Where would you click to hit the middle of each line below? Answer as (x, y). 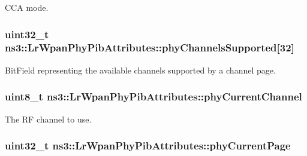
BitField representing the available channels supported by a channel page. (140, 70)
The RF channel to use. (48, 119)
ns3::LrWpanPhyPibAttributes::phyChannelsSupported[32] (150, 48)
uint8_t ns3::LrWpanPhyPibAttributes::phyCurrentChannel (153, 97)
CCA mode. (27, 7)
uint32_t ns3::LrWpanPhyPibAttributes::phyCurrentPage (148, 146)
